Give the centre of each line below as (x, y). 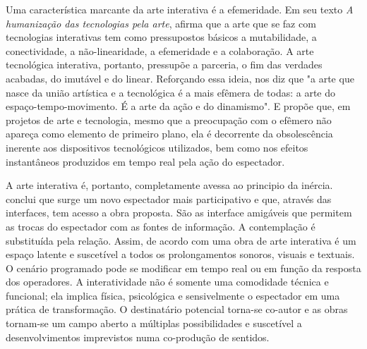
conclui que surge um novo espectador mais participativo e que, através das (169, 198)
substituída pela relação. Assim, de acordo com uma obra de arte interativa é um (181, 240)
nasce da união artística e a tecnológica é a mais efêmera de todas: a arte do (171, 92)
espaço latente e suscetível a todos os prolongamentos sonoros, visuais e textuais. (180, 254)
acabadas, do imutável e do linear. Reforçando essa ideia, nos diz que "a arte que (180, 78)
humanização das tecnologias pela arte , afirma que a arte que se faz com (161, 23)
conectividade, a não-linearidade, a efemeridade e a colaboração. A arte (160, 50)
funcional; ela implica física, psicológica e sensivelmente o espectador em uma (173, 295)
